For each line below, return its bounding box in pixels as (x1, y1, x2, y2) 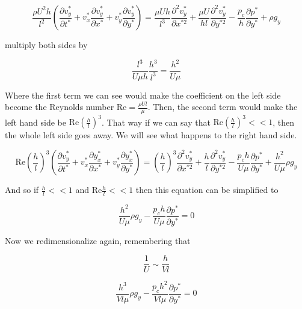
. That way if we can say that (101, 115, 211, 128)
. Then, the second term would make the (147, 100, 298, 113)
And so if (5, 183, 39, 196)
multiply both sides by (5, 38, 88, 51)
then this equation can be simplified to (135, 183, 279, 196)
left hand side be (5, 115, 66, 128)
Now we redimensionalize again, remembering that (5, 234, 191, 246)
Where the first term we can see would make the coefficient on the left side (5, 88, 281, 101)
